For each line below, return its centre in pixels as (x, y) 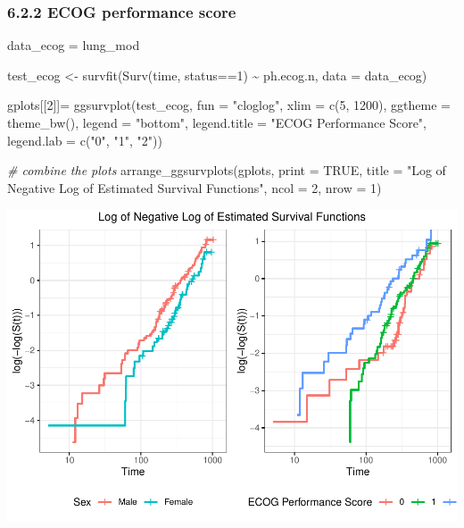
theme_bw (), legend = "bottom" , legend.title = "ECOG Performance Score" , (217, 122)
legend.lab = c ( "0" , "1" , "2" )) (85, 140)
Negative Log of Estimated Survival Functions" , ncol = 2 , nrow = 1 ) (195, 187)
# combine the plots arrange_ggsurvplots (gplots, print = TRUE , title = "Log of (227, 170)
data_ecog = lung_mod (74, 45)
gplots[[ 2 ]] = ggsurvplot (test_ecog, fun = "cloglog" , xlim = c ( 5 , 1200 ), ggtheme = (229, 105)
